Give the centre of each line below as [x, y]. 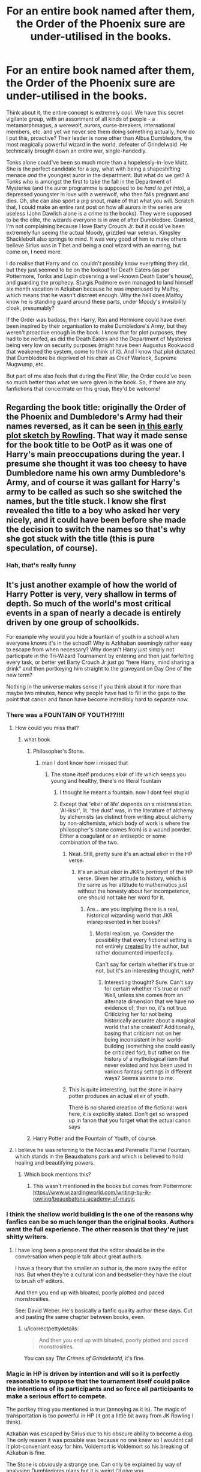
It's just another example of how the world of [92, 584]
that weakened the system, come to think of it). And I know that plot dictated [101, 351]
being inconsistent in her [135, 1040]
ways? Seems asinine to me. [139, 1078]
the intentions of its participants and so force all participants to [100, 1389]
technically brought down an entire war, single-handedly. [76, 151]
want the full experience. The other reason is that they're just [97, 1229]
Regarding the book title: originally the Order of [96, 407]
